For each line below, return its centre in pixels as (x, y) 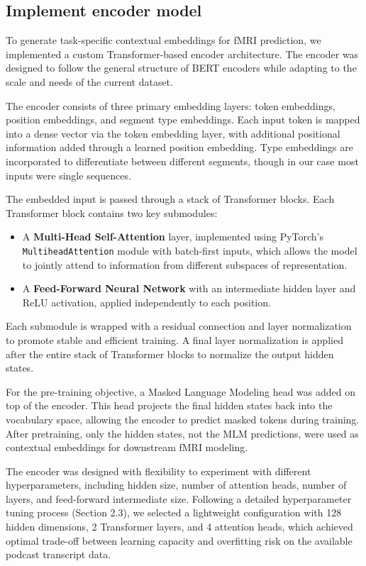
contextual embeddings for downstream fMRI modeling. (127, 447)
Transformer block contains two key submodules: (112, 212)
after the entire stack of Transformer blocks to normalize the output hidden (170, 354)
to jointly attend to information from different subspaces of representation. (185, 264)
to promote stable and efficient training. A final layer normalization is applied (174, 339)
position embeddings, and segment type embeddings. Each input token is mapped (183, 120)
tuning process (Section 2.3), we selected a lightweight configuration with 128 (174, 512)
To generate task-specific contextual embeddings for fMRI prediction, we (163, 40)
